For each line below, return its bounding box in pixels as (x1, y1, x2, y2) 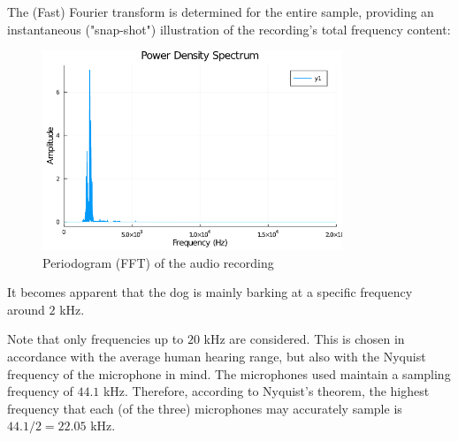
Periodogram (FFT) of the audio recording (42, 253, 274, 271)
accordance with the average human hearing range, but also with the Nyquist (7, 347, 426, 366)
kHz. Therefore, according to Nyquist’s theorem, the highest (103, 382, 430, 400)
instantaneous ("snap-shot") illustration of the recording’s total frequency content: (7, 19, 451, 38)
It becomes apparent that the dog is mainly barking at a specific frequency (7, 283, 413, 301)
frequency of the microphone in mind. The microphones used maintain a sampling (7, 364, 451, 383)
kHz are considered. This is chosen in (203, 330, 405, 348)
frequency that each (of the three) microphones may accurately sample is (7, 399, 402, 417)
